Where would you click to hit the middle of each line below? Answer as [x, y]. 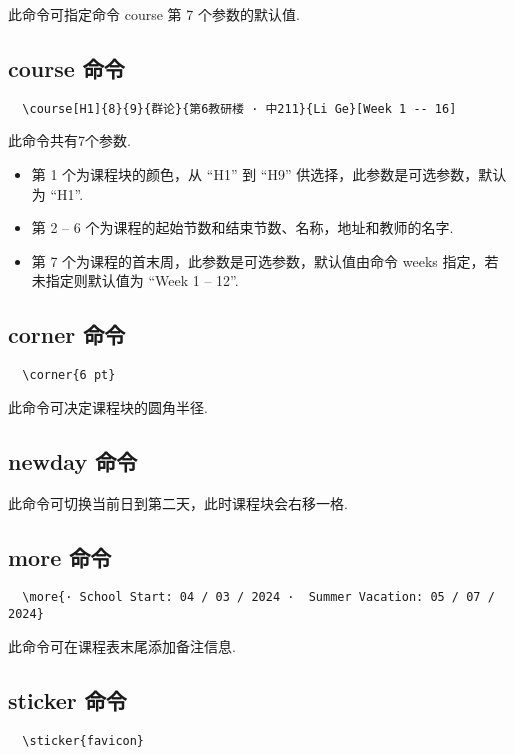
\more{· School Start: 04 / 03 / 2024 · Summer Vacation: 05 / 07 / [258, 597]
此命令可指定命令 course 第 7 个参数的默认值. [154, 14]
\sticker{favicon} [83, 740]
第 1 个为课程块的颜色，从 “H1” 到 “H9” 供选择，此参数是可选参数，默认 [269, 174]
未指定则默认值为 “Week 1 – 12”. [135, 280]
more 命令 [60, 556]
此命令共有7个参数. [69, 140]
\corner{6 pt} [69, 375]
